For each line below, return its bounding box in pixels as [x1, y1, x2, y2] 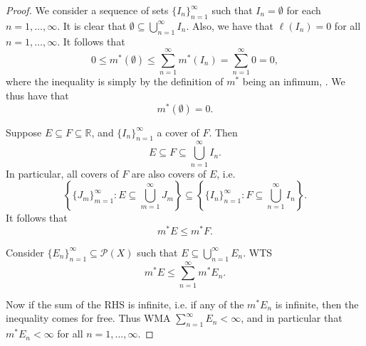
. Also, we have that [186, 18, 273, 33]
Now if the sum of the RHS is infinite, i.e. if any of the [6, 296, 244, 311]
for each [286, 3, 321, 17]
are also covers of [131, 166, 206, 180]
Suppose [6, 124, 42, 139]
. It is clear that [57, 18, 127, 33]
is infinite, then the [275, 296, 359, 311]
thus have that [6, 87, 69, 102]
